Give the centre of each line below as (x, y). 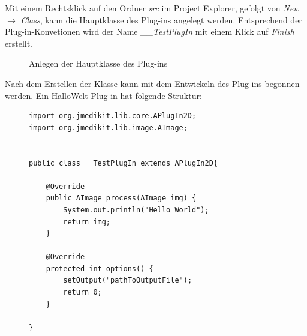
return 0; (82, 292)
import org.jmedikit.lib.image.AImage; (108, 127)
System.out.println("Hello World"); (136, 210)
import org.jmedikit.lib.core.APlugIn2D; (113, 116)
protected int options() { (100, 268)
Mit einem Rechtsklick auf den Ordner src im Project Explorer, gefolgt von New (152, 8)
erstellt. (19, 43)
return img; (87, 222)
